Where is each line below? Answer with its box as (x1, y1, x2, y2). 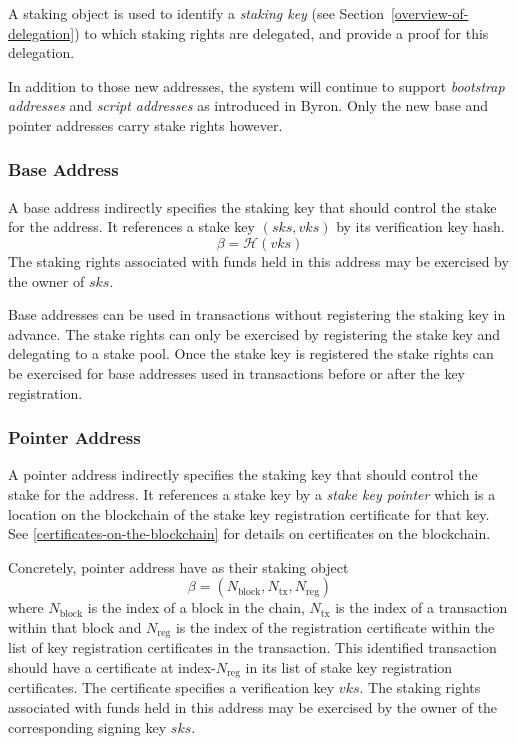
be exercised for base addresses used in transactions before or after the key (8, 362, 466, 383)
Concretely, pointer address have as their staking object (8, 556, 349, 577)
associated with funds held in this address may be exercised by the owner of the (8, 697, 498, 717)
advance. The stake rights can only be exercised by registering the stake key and (8, 323, 501, 344)
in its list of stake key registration (245, 656, 453, 677)
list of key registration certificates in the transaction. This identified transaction (8, 637, 497, 658)
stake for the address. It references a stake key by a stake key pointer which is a (8, 483, 496, 504)
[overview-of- (390, 3, 469, 23)
